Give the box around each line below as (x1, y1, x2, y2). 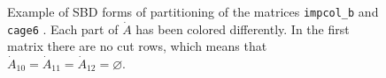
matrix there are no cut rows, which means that (7, 37, 267, 55)
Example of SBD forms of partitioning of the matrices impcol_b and (7, 3, 379, 20)
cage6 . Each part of (7, 19, 119, 38)
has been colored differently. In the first (135, 19, 350, 38)
